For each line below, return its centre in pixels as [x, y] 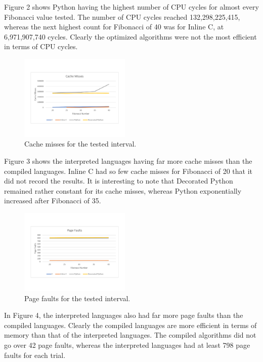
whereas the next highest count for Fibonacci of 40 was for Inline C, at [114, 27]
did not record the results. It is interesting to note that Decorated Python [119, 181]
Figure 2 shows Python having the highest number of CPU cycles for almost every [131, 7]
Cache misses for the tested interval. [80, 144]
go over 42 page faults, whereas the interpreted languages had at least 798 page [127, 345]
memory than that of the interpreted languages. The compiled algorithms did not [130, 335]
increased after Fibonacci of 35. [53, 201]
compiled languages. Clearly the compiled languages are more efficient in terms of [130, 325]
